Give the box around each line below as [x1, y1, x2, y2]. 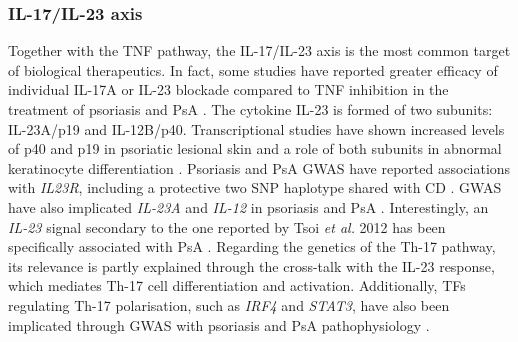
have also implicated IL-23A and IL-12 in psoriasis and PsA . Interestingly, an [8, 196, 489, 217]
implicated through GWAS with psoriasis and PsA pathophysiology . [8, 314, 430, 335]
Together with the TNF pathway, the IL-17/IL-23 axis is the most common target [8, 40, 511, 61]
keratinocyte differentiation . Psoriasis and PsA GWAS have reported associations [8, 157, 511, 178]
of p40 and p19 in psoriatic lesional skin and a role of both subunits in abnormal [8, 138, 502, 159]
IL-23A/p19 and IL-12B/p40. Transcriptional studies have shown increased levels [8, 118, 505, 139]
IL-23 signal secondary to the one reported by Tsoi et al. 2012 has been [8, 216, 446, 237]
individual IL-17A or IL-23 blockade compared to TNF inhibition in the [8, 79, 449, 100]
